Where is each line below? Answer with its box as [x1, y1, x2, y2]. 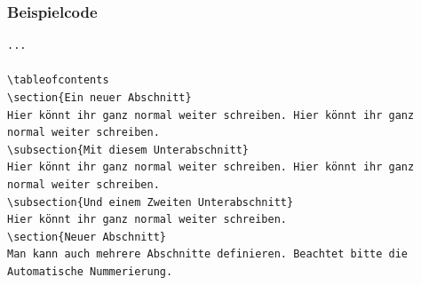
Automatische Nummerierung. [7, 265, 173, 278]
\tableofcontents [7, 74, 109, 87]
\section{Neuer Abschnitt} [7, 230, 166, 243]
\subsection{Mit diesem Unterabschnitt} [7, 143, 250, 156]
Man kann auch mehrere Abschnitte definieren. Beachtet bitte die [7, 248, 409, 261]
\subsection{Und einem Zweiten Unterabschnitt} [7, 195, 294, 209]
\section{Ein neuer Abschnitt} [7, 91, 192, 104]
